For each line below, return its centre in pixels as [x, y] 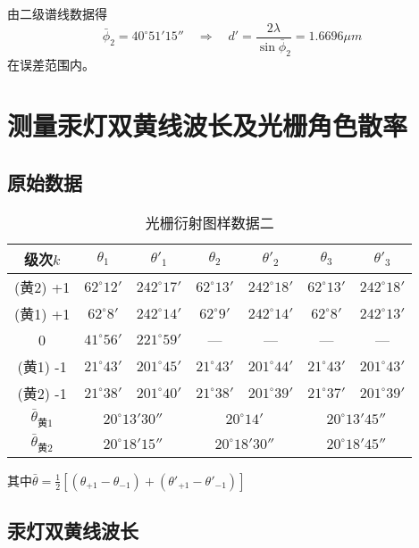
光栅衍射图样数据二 [209, 222]
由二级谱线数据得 [57, 13]
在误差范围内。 [51, 64]
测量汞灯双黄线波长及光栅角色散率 [208, 125]
